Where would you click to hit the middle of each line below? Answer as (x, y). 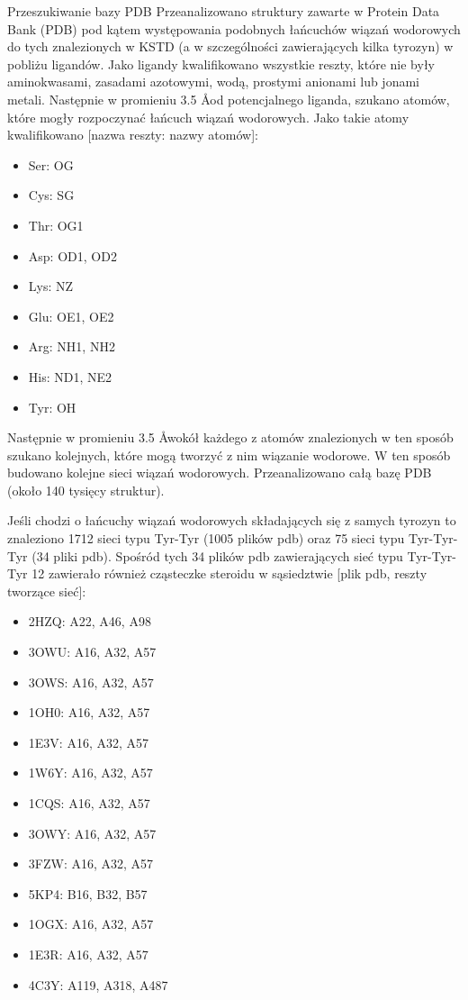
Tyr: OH (52, 407)
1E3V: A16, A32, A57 (88, 742)
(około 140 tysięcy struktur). (86, 490)
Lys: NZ (51, 286)
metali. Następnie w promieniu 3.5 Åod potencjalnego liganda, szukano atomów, (229, 99)
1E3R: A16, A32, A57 (88, 954)
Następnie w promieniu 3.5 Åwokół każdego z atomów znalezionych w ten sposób (230, 437)
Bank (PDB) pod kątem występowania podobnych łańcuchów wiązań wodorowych (234, 28)
